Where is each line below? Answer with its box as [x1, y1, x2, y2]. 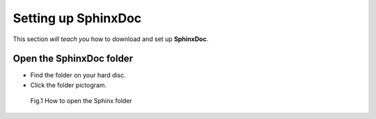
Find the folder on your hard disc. [30, 71, 127, 79]
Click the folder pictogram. [30, 81, 107, 89]
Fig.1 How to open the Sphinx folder [30, 97, 132, 105]
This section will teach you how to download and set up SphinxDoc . [13, 35, 209, 43]
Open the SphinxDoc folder [13, 53, 134, 65]
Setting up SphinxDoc [13, 10, 142, 26]
